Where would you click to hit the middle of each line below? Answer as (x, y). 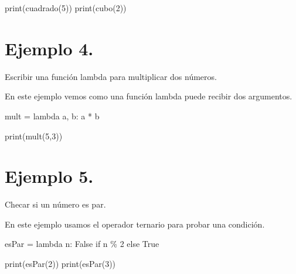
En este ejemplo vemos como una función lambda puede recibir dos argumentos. (149, 96)
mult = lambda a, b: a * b (52, 116)
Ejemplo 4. (49, 48)
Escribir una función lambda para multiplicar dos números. (111, 76)
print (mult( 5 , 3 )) (34, 136)
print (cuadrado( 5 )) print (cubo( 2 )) (66, 8)
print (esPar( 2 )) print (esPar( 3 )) (60, 263)
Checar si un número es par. (55, 204)
